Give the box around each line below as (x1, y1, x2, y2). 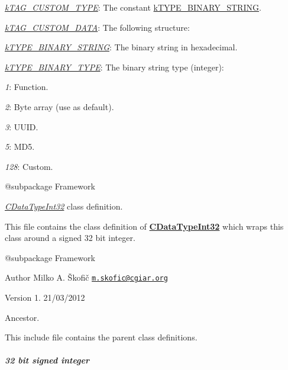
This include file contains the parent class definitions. (5, 331, 198, 343)
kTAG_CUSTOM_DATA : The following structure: (5, 21, 190, 33)
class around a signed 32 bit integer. (5, 231, 135, 244)
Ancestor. (5, 311, 40, 323)
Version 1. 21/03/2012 (5, 291, 85, 303)
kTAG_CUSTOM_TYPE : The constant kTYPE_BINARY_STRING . (5, 1, 261, 13)
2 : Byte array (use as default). (5, 100, 114, 112)
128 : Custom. (5, 160, 53, 172)
